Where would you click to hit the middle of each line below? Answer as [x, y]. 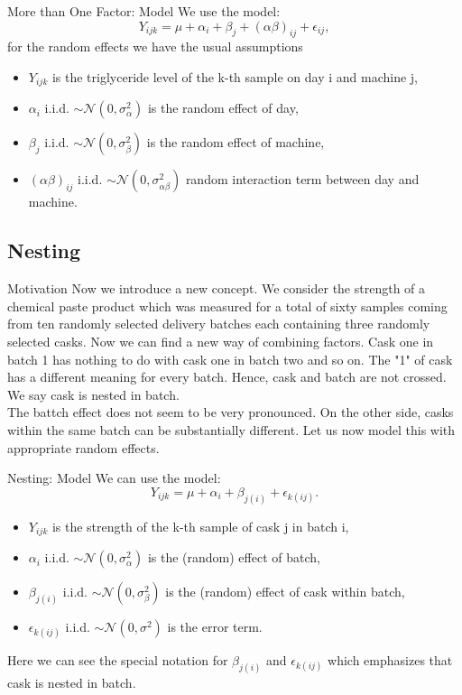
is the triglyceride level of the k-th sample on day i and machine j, [235, 76]
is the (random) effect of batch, [234, 557]
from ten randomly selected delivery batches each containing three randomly [219, 324]
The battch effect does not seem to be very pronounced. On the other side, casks [231, 412]
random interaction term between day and [302, 179]
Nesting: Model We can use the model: [114, 478]
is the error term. [215, 627]
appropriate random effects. [83, 447]
